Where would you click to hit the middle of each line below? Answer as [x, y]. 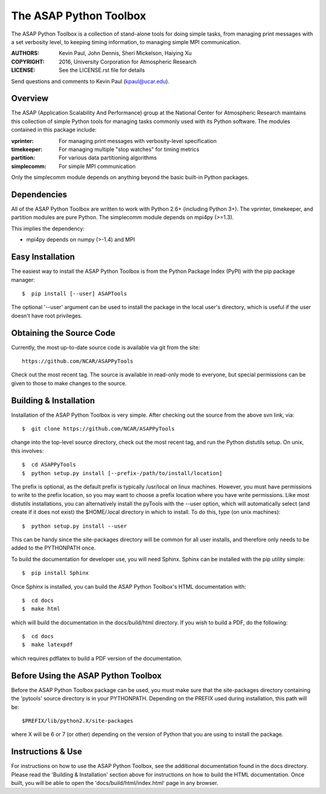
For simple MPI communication [97, 166]
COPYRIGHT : [28, 62]
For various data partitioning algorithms [108, 158]
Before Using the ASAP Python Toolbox [87, 675]
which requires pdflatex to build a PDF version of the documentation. [97, 658]
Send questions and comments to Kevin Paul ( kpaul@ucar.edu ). [90, 81]
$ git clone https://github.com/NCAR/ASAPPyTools [98, 429]
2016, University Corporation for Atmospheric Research [128, 62]
